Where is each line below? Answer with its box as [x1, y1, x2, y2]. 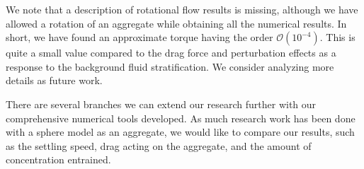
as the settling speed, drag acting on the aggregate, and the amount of [6, 138, 312, 153]
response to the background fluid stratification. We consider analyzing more [6, 59, 334, 74]
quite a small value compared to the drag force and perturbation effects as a [6, 45, 336, 60]
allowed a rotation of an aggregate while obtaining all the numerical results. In [6, 16, 347, 30]
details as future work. [6, 73, 103, 88]
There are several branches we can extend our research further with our [6, 96, 317, 111]
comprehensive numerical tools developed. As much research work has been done [6, 110, 356, 125]
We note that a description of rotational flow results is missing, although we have [6, 2, 358, 16]
